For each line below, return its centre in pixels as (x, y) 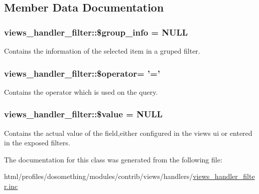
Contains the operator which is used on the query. (81, 91)
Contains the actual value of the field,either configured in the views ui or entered (128, 133)
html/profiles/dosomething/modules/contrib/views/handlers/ (99, 176)
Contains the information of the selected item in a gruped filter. (102, 51)
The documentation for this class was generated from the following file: (113, 159)
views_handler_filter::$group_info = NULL (96, 32)
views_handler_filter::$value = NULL (83, 114)
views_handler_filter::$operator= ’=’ (82, 73)
